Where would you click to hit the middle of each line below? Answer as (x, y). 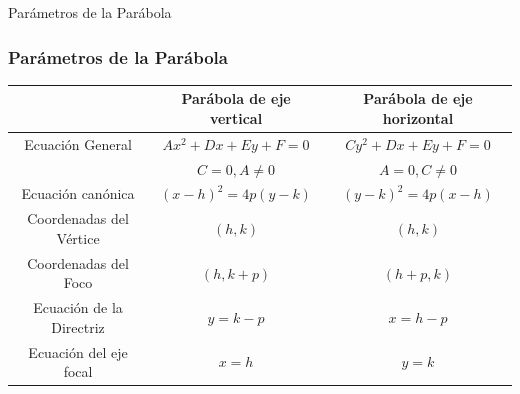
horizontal (418, 117)
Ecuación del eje (78, 351)
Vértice (78, 237)
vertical (236, 117)
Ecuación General (78, 143)
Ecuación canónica (78, 193)
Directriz (78, 326)
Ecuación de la (78, 307)
